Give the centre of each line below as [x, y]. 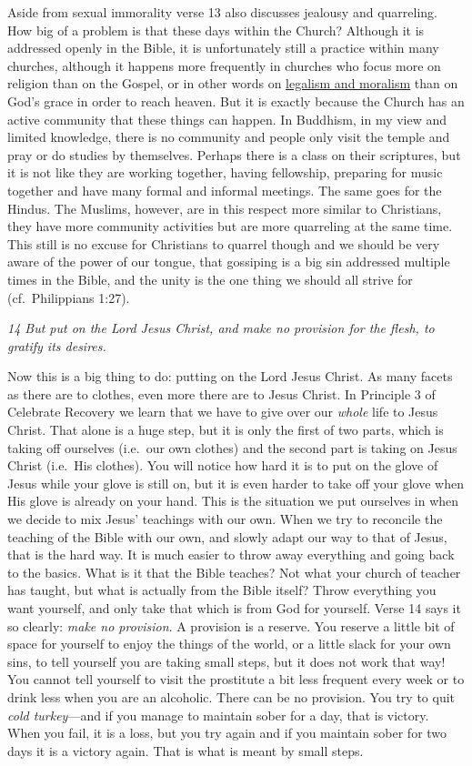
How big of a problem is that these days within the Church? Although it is [216, 30]
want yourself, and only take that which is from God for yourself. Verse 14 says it [234, 608]
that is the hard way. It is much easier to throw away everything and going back [231, 554]
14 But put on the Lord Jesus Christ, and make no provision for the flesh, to [221, 328]
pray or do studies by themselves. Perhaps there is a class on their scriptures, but [234, 154]
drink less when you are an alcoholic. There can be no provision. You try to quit [231, 696]
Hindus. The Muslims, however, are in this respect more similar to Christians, [225, 208]
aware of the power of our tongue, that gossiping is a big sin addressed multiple [229, 262]
